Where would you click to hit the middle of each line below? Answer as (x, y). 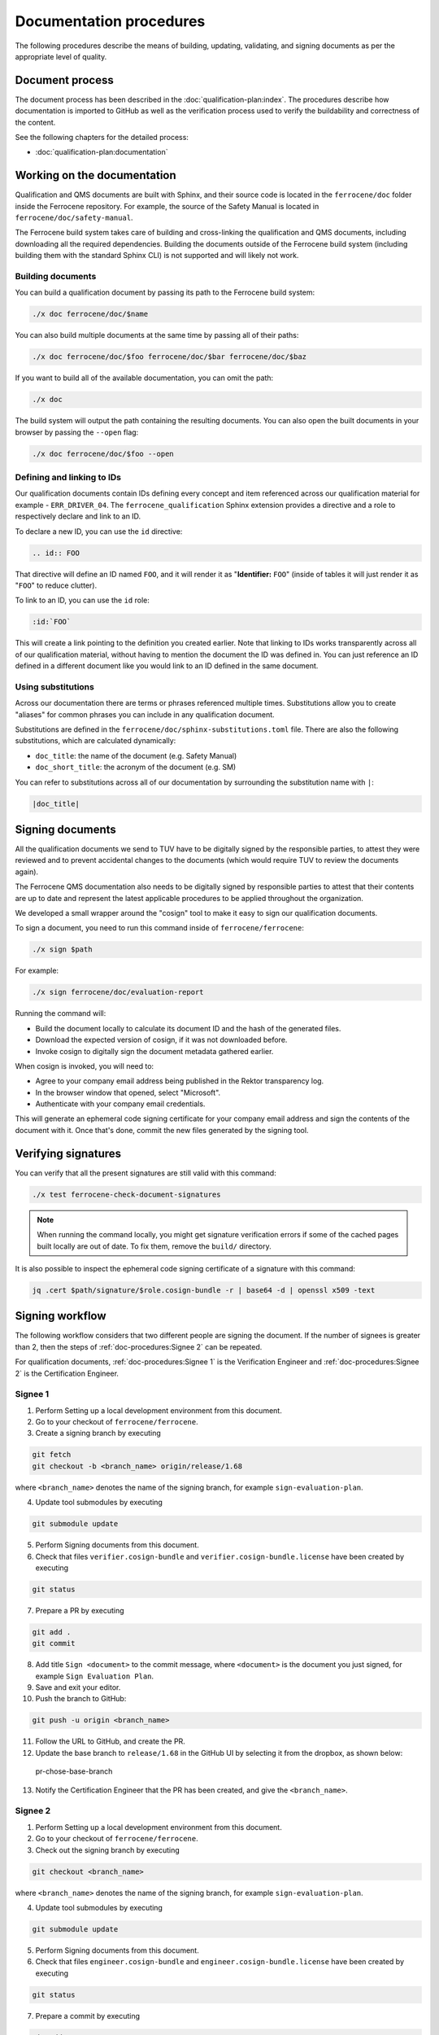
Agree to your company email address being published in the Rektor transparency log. (180, 1081)
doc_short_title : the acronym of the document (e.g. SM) (136, 767)
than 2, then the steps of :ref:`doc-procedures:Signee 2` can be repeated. (139, 1346)
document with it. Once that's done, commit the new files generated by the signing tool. (162, 1130)
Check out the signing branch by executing (107, 1850)
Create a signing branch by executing (98, 1433)
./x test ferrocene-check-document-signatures (126, 1194)
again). (27, 872)
